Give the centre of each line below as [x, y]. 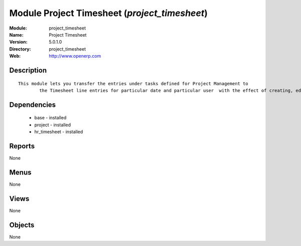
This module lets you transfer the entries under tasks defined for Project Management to [133, 83]
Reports [22, 146]
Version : [18, 42]
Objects [22, 225]
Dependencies [33, 104]
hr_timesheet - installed [59, 132]
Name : [16, 35]
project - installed [53, 125]
